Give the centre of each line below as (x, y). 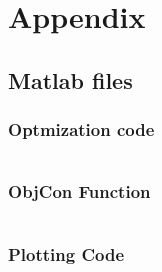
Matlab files (70, 79)
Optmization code (81, 129)
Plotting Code (66, 253)
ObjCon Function (79, 191)
